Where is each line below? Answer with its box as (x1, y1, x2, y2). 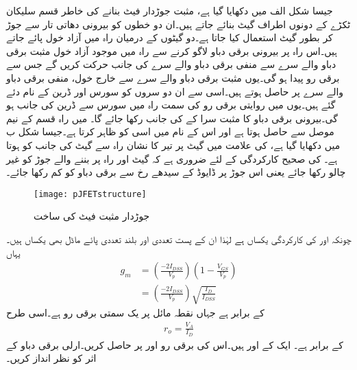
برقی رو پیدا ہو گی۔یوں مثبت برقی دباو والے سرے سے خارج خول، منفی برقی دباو (6, 70, 340, 84)
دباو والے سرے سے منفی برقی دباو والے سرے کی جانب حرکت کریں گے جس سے (6, 57, 336, 71)
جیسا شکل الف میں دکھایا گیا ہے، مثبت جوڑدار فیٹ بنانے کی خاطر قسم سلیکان (6, 3, 333, 17)
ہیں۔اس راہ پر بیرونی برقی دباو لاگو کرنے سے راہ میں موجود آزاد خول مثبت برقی (6, 43, 338, 58)
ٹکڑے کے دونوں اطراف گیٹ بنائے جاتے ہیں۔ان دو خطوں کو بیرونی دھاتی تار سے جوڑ (6, 16, 351, 31)
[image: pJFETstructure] (34, 189, 147, 199)
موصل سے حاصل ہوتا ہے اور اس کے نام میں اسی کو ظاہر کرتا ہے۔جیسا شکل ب (6, 124, 334, 139)
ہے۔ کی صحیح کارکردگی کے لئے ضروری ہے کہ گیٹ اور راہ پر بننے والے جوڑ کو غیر (6, 151, 338, 165)
